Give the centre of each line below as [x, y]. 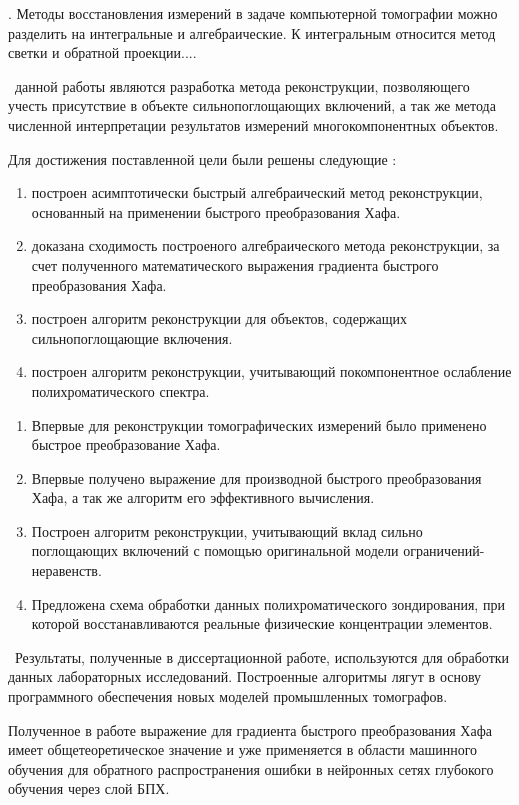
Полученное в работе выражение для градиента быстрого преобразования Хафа [250, 729]
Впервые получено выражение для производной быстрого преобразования [256, 477]
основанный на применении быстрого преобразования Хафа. [216, 211]
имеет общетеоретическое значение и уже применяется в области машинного [243, 749]
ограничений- [444, 550]
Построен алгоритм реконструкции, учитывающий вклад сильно [227, 530]
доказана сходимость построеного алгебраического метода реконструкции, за [265, 245]
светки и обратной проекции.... [102, 52]
